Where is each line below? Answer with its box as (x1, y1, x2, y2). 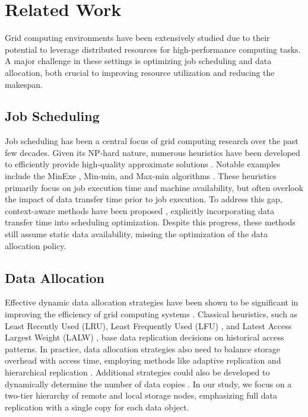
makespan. (5, 78, 43, 90)
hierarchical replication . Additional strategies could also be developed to (5, 366, 270, 378)
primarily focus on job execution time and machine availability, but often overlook (5, 181, 304, 193)
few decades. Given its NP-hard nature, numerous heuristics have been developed (5, 146, 300, 158)
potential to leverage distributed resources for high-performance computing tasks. (5, 43, 301, 55)
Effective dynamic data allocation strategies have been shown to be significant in (5, 296, 299, 308)
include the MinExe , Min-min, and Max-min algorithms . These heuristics (5, 170, 277, 182)
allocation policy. (5, 239, 66, 252)
